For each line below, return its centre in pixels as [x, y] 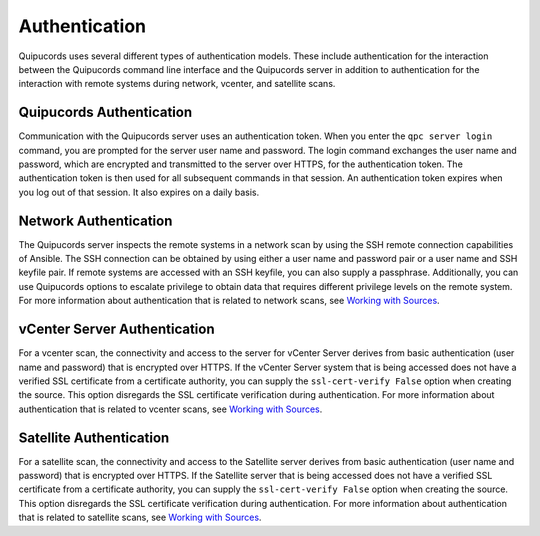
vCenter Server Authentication [116, 329]
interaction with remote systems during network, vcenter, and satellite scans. [177, 84]
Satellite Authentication [94, 437]
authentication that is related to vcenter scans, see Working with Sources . [170, 409]
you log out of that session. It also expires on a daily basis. [139, 192]
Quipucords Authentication [105, 112]
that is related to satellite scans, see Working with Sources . [140, 517]
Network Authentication [95, 220]
